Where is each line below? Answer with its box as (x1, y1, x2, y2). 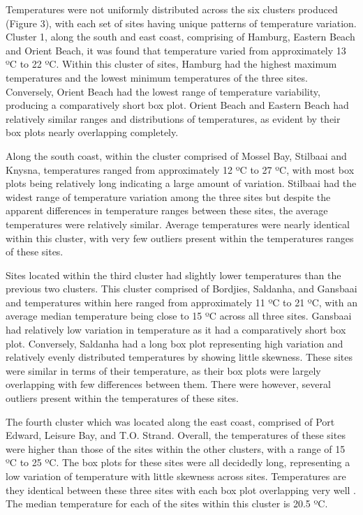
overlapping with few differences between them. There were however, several (6, 377, 331, 391)
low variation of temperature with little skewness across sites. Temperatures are (6, 469, 346, 483)
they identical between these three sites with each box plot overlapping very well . (6, 482, 356, 497)
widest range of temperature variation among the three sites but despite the (6, 189, 331, 204)
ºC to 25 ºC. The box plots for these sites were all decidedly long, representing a (6, 455, 350, 470)
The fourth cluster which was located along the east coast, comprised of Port (6, 414, 335, 428)
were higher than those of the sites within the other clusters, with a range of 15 (6, 441, 346, 456)
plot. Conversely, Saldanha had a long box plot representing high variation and (6, 336, 343, 350)
